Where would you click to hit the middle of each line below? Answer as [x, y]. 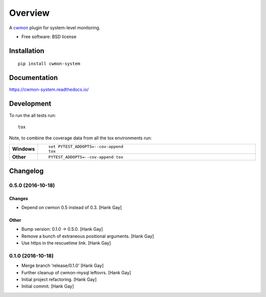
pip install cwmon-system [49, 64]
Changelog [26, 171]
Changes [18, 198]
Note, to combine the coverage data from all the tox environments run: [81, 138]
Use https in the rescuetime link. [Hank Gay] [66, 243]
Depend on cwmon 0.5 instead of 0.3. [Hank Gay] [72, 207]
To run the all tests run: [33, 116]
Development [30, 104]
